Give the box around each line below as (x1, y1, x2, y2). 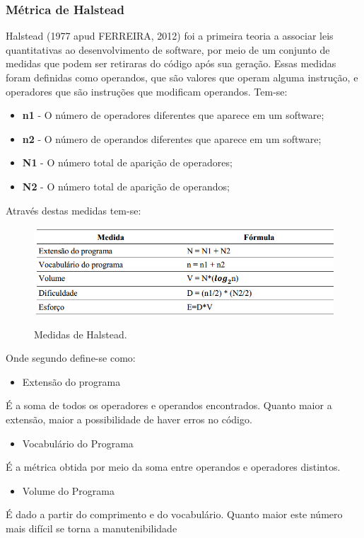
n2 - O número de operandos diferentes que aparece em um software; (22, 131, 322, 146)
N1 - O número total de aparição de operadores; (22, 155, 233, 170)
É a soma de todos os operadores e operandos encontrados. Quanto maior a (6, 398, 332, 413)
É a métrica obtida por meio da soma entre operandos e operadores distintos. (6, 459, 341, 474)
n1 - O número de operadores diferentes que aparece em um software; (22, 108, 324, 122)
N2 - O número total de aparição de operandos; (22, 178, 230, 193)
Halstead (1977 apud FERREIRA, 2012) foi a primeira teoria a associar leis (6, 28, 334, 43)
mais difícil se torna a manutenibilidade (6, 520, 177, 535)
